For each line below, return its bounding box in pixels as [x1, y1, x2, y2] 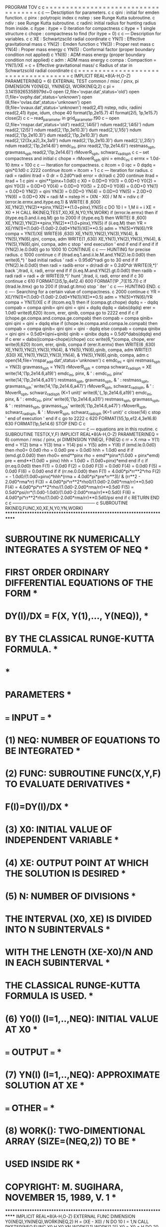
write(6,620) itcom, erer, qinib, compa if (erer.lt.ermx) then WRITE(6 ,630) [5, 341, 156, 347]
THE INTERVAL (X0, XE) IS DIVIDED [5, 913, 152, 924]
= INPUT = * [5, 712, 52, 723]
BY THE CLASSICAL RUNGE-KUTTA [5, 633, 155, 645]
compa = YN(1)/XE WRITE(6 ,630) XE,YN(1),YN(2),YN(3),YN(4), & [5, 231, 138, 237]
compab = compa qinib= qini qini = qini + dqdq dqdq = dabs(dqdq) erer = [5, 305, 156, 311]
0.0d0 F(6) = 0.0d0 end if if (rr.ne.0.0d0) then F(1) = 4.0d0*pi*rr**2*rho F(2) [5, 468, 161, 474]
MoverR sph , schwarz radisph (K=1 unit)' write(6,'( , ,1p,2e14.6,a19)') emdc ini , [5, 390, 153, 397]
